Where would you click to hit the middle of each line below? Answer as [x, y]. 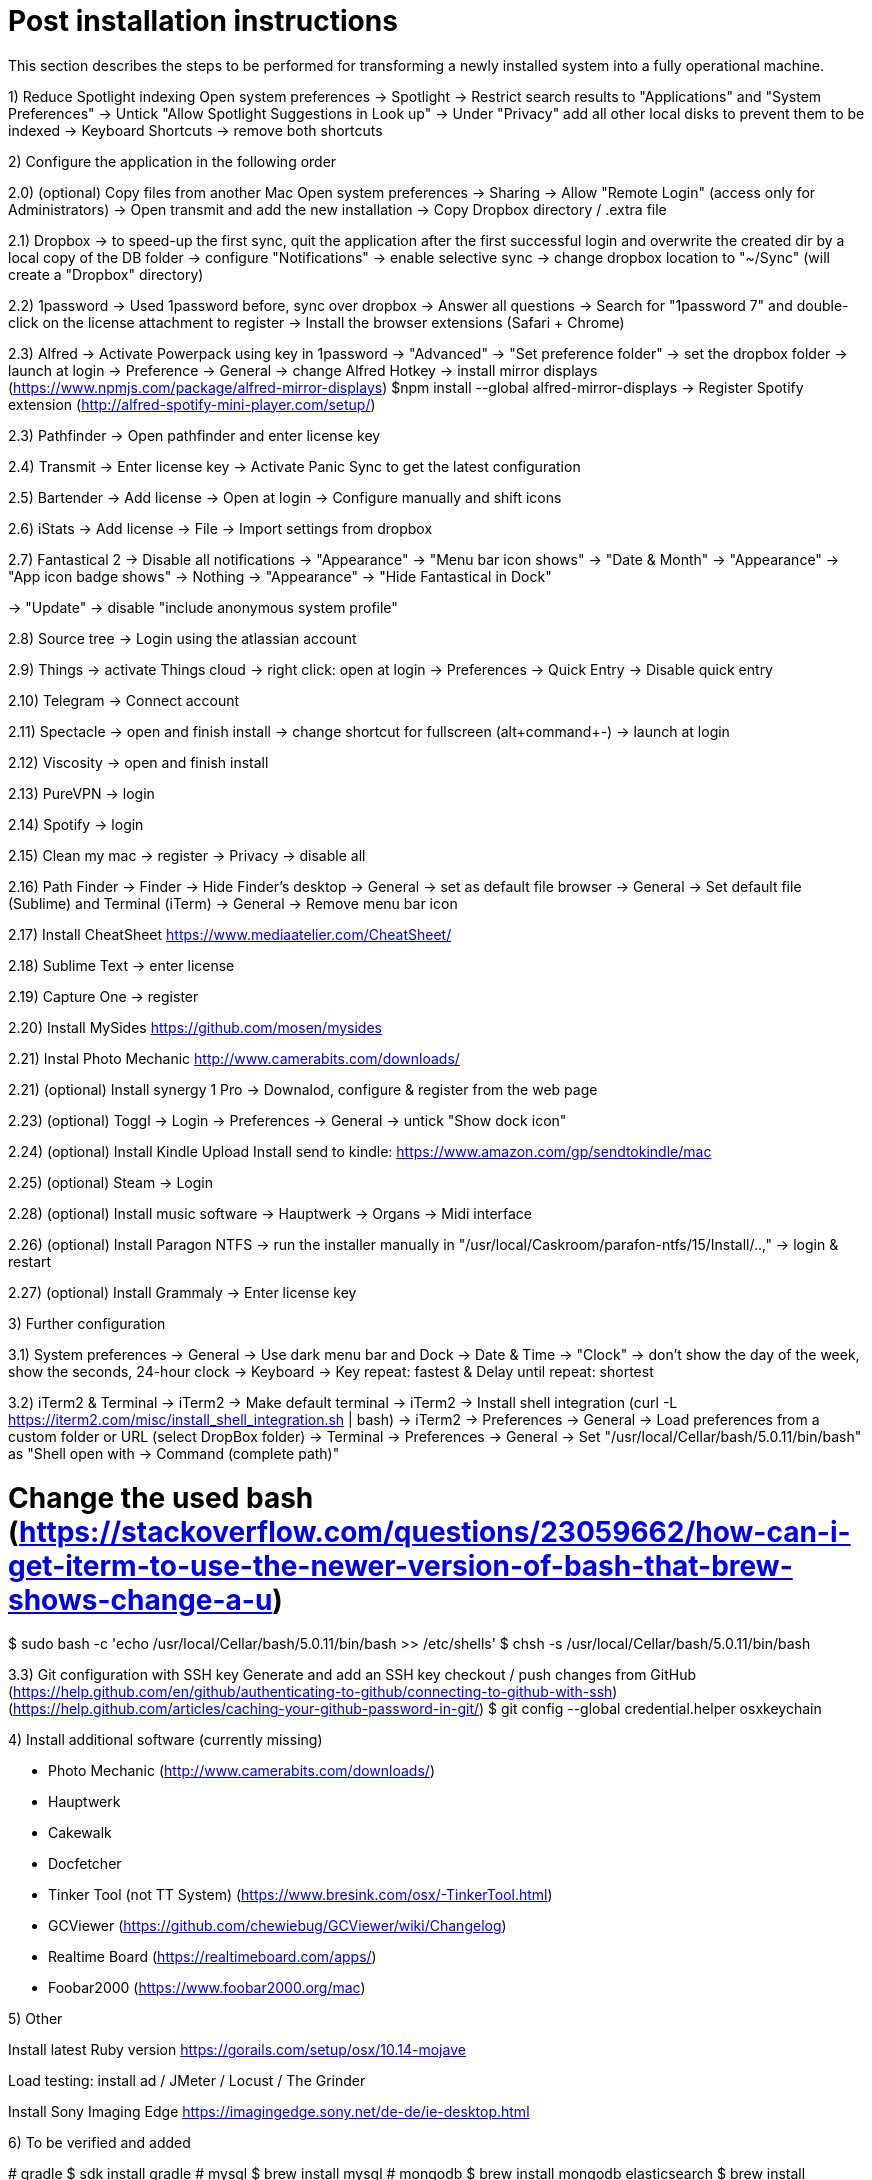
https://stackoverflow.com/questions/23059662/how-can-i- [435, 1531]
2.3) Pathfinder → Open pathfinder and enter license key [194, 435]
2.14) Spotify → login [76, 824]
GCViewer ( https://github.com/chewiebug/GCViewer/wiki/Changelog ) [277, 1926]
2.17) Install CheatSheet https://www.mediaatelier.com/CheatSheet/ [230, 934]
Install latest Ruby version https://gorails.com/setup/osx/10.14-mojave [237, 2050]
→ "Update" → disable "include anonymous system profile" [203, 607]
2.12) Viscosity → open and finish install [138, 762]
